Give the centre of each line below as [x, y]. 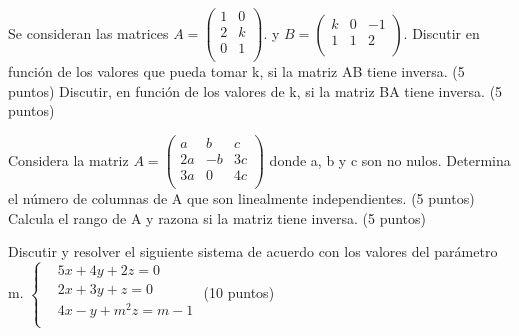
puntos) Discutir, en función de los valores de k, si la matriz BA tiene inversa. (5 [255, 90]
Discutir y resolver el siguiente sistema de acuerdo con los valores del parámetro [253, 251]
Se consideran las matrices [88, 32]
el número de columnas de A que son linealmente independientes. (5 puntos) [241, 198]
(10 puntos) [239, 292]
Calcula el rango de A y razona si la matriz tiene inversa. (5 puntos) [217, 217]
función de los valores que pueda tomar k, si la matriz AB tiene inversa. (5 [236, 71]
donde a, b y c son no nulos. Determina [390, 159]
